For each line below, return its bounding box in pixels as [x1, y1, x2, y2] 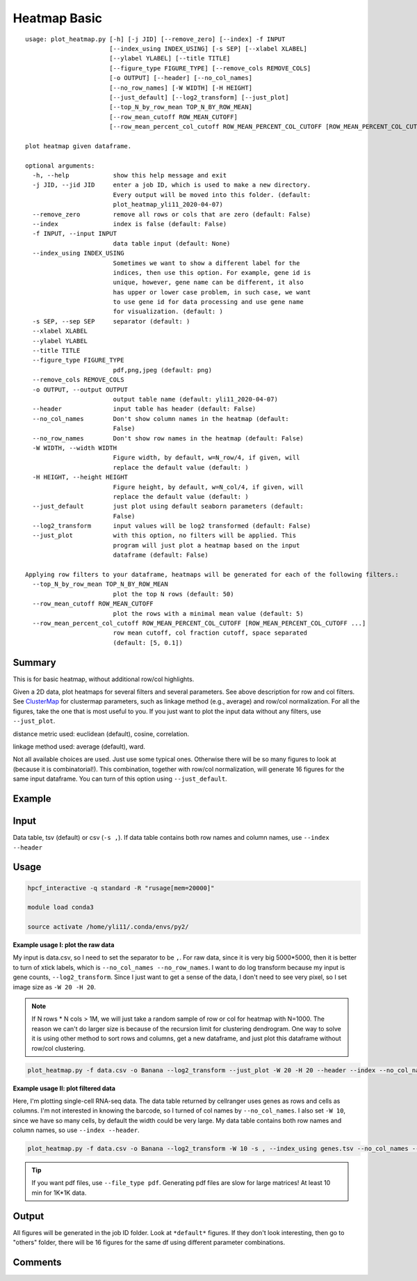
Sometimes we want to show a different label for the [113, 259, 300, 267]
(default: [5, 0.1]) [113, 639, 183, 646]
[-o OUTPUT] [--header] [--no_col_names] [108, 74, 253, 82]
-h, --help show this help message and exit [32, 171, 227, 180]
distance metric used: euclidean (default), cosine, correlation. [13, 729, 190, 738]
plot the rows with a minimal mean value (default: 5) [113, 610, 304, 617]
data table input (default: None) [113, 239, 231, 247]
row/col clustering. [31, 1044, 85, 1052]
